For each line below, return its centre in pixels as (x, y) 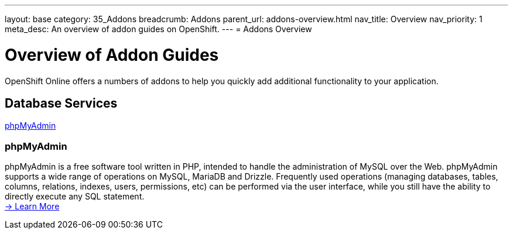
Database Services (61, 103)
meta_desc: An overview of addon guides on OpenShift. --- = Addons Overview (158, 29)
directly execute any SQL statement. (75, 197)
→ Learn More (32, 207)
